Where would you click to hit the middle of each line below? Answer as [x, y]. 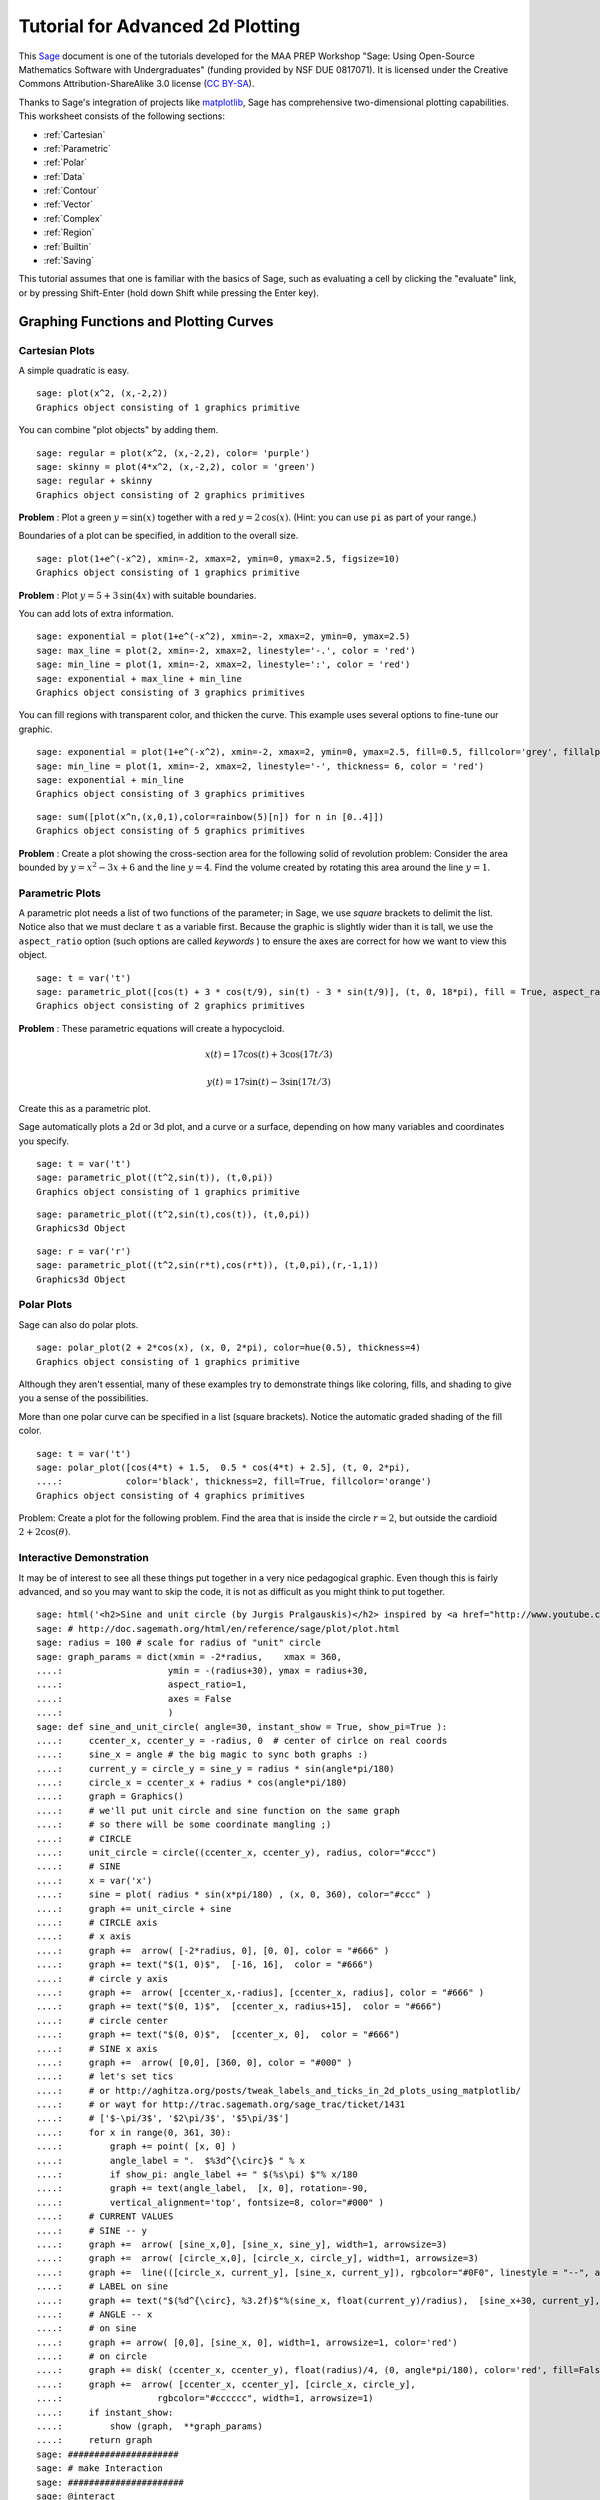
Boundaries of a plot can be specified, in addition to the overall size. [158, 536]
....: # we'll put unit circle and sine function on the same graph [218, 1810]
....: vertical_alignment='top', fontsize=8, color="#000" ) [210, 2202]
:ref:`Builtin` [67, 246]
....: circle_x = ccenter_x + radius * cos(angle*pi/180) [192, 1783]
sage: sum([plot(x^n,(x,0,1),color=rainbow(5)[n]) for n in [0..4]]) [210, 816]
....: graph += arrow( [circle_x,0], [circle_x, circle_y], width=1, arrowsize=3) [258, 2258]
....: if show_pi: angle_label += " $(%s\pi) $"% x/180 [197, 2174]
